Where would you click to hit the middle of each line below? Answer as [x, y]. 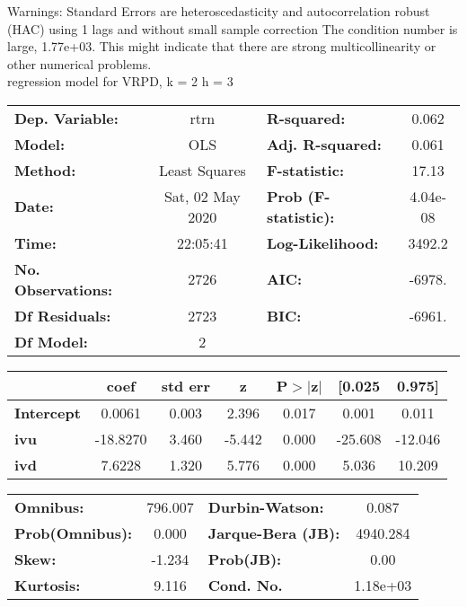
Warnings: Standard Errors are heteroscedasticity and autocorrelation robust [219, 11]
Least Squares [202, 170]
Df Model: [51, 341]
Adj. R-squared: [324, 144]
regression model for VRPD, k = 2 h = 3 [120, 81]
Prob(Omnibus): [74, 532]
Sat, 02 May [202, 196]
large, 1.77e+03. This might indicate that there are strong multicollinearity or [222, 46]
